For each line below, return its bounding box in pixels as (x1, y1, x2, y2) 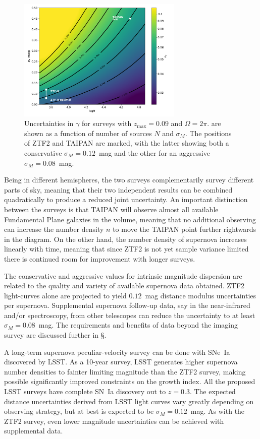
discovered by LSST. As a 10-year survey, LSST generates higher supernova (4, 356, 238, 367)
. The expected (189, 386, 236, 397)
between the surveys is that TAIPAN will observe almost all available (4, 204, 219, 214)
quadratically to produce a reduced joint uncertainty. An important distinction (4, 194, 248, 205)
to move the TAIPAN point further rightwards (113, 224, 256, 234)
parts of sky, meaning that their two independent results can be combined (4, 184, 233, 195)
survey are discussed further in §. (4, 330, 107, 340)
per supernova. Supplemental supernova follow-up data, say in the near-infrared (4, 300, 250, 310)
